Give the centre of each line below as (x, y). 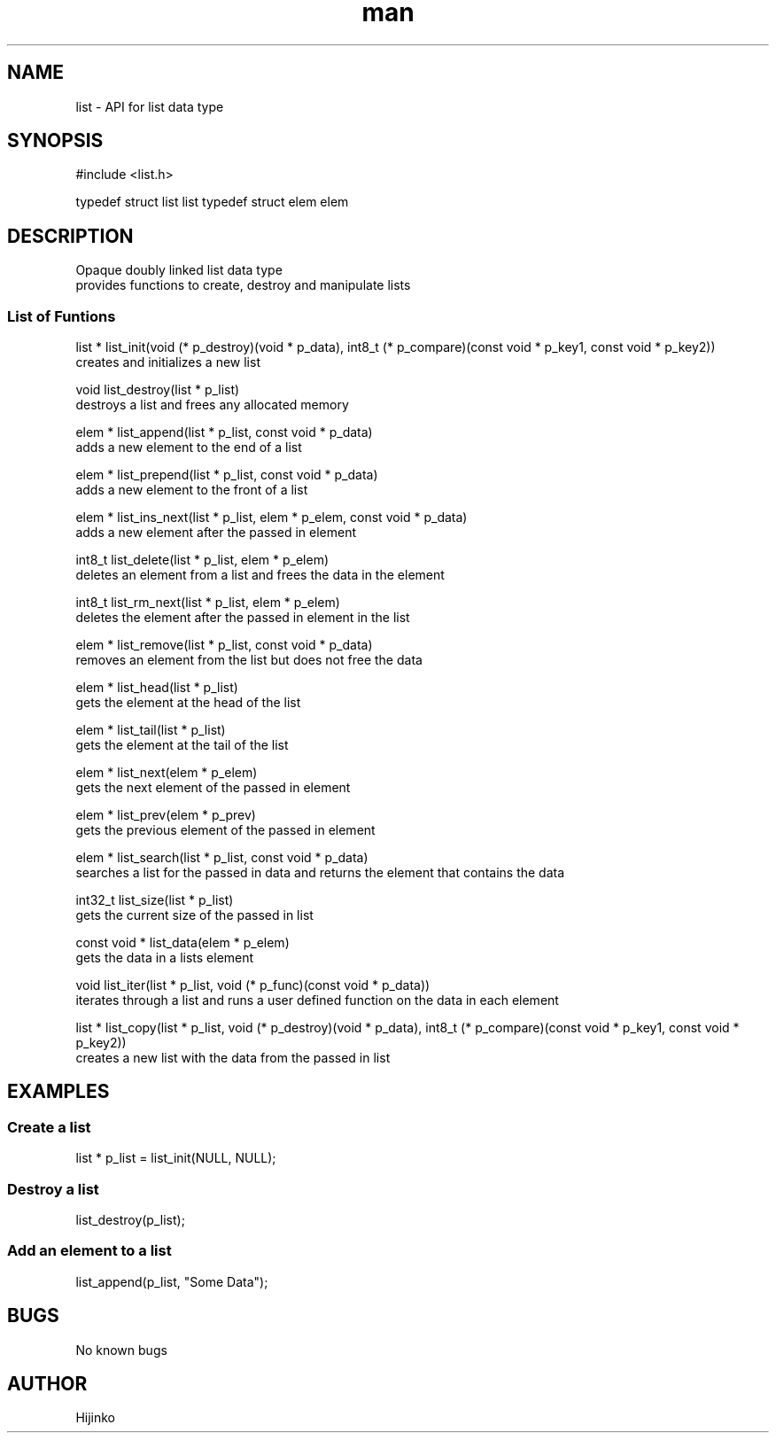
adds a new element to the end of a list (189, 448)
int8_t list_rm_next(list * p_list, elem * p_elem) (208, 603)
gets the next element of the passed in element (213, 788)
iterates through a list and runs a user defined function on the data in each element (317, 1000)
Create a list (49, 1127)
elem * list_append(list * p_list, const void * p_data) (224, 432)
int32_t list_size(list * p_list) (155, 900)
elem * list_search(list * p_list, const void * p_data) (222, 858)
